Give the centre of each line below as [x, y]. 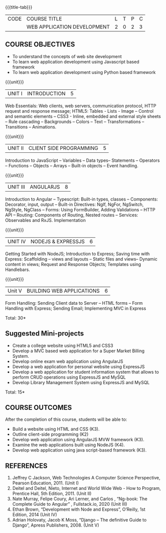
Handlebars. [18, 269]
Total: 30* [16, 318]
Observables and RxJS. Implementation [45, 220]
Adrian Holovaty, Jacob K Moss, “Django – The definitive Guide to [80, 520]
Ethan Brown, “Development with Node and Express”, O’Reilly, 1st [79, 509]
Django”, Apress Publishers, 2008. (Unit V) [55, 525]
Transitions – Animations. [31, 127]
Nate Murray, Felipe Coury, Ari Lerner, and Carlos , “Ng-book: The [80, 499]
